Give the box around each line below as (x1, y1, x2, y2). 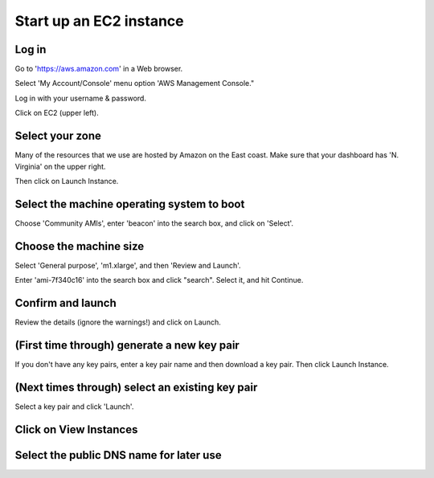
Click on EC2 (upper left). (14, 108, 100, 118)
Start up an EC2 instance (14, 12, 184, 30)
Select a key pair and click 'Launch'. (14, 402, 134, 411)
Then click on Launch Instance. (14, 176, 119, 186)
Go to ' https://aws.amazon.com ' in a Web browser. (14, 64, 183, 74)
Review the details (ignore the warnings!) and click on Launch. (14, 317, 221, 327)
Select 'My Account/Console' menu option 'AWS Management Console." (14, 79, 255, 88)
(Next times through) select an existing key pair (14, 380, 258, 394)
